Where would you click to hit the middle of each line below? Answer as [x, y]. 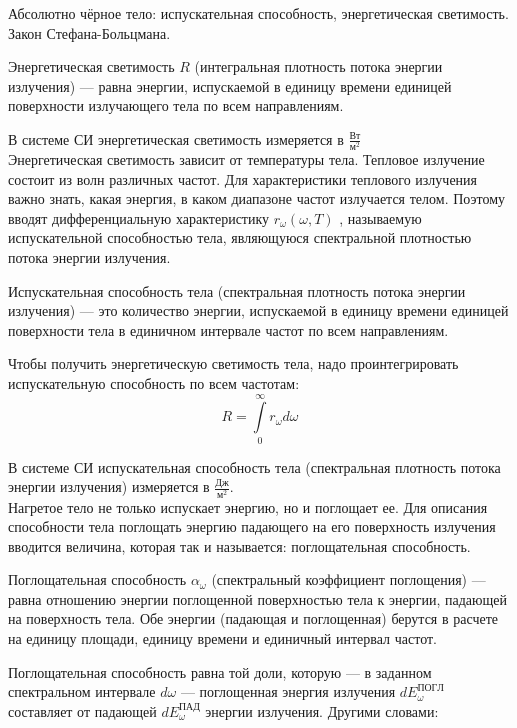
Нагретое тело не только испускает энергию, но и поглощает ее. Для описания [248, 506]
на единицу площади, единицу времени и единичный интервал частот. [222, 638]
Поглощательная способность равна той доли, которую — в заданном [220, 671]
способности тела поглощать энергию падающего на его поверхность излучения [252, 526]
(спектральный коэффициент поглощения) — [348, 579]
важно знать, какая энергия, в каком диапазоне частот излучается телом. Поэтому [256, 198]
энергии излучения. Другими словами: [322, 710]
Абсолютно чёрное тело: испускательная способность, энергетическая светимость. [258, 13]
